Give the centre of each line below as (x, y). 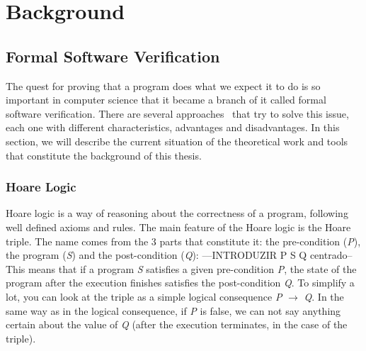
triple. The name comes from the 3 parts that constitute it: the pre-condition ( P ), (183, 241)
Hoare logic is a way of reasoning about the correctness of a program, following (177, 213)
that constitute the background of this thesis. (104, 155)
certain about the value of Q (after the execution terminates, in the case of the (177, 324)
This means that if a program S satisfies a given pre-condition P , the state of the (181, 268)
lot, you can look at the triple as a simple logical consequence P (144, 296)
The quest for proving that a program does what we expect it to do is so (163, 85)
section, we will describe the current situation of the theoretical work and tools (177, 141)
